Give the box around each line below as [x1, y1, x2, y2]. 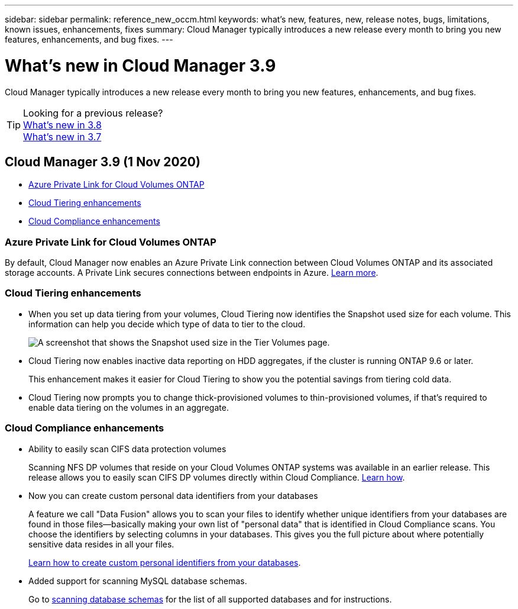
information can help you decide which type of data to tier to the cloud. [28, 318, 306, 329]
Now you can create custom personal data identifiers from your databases [28, 490, 318, 501]
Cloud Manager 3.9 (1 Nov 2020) [5, 154, 200, 169]
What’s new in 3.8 [23, 118, 102, 131]
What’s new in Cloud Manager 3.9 [5, 55, 276, 76]
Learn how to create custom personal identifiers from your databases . [28, 557, 301, 568]
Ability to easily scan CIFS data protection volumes [28, 443, 226, 454]
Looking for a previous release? [23, 107, 163, 119]
